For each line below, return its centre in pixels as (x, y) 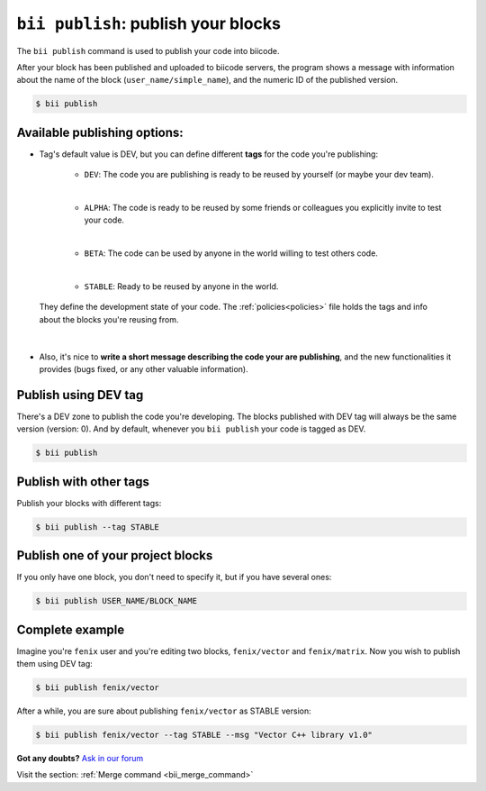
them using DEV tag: (55, 664)
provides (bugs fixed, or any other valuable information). (144, 368)
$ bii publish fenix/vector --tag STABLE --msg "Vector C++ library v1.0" (204, 735)
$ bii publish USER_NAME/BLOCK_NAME (117, 601)
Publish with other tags (83, 482)
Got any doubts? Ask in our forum (80, 758)
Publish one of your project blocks (115, 555)
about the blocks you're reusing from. (109, 319)
